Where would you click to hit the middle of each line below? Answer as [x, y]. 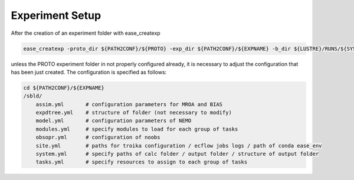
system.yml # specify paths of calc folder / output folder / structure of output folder [177, 154]
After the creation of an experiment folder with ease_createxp [86, 33]
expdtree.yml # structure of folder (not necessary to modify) [134, 113]
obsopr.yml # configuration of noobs [98, 138]
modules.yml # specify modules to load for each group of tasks [137, 129]
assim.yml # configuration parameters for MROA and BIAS [129, 104]
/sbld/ [33, 96]
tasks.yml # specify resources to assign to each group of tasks [142, 162]
